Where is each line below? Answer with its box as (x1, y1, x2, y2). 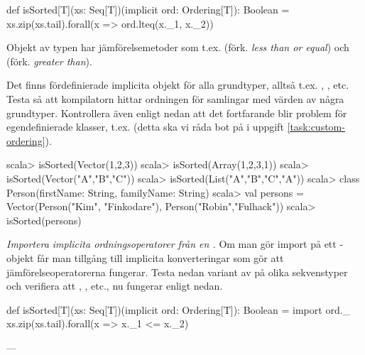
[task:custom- (287, 119, 345, 134)
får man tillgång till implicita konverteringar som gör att (37, 250, 284, 265)
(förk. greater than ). (6, 53, 92, 68)
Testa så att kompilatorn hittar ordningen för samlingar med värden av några (6, 91, 344, 106)
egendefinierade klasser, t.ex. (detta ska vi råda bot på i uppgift (6, 119, 284, 134)
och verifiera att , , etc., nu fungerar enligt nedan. (6, 278, 223, 293)
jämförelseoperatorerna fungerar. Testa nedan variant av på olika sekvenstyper (6, 264, 348, 279)
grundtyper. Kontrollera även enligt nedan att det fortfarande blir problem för (6, 105, 347, 120)
